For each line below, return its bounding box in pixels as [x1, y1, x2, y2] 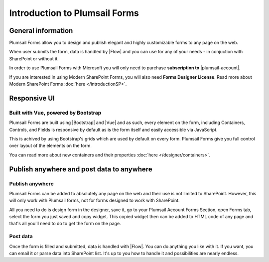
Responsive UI [9, 94, 55, 102]
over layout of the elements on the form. [9, 142, 92, 149]
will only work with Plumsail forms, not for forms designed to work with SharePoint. [9, 197, 180, 204]
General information [9, 26, 73, 35]
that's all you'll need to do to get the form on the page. [9, 221, 122, 227]
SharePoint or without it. [9, 55, 59, 62]
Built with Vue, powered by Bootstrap [9, 109, 102, 116]
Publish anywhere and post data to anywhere [9, 165, 152, 173]
